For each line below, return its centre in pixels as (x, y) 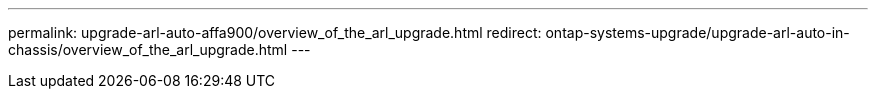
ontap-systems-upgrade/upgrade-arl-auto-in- (697, 32)
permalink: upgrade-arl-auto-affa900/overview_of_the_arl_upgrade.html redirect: (275, 32)
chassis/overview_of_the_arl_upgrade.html (148, 49)
